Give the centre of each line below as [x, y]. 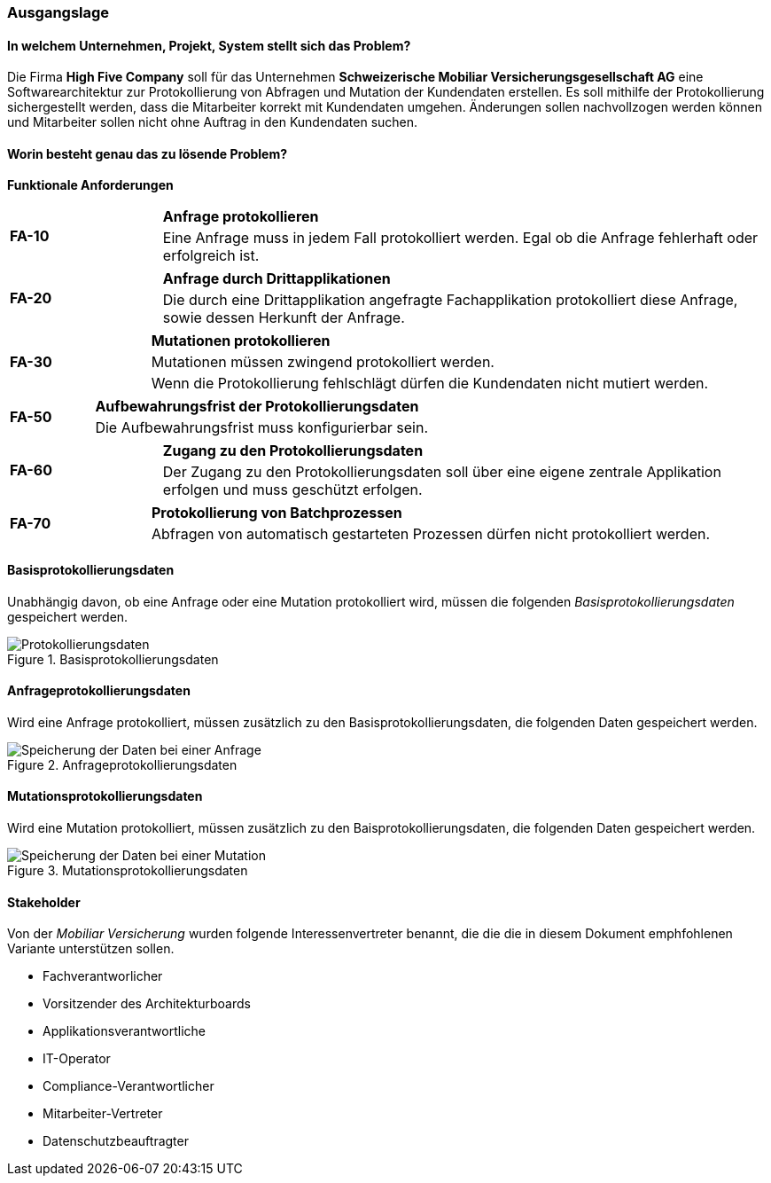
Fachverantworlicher [103, 976]
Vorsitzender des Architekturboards [147, 1004]
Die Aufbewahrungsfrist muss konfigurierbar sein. [262, 428]
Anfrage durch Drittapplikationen [276, 279]
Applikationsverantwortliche [124, 1031]
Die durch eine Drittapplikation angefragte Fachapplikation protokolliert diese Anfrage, [450, 300]
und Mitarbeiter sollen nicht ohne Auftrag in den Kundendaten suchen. [213, 122]
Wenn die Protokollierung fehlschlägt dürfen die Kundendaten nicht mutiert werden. [430, 384]
